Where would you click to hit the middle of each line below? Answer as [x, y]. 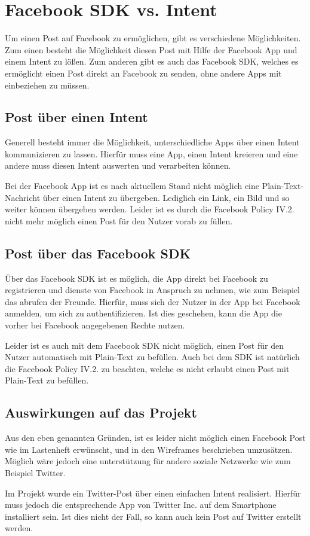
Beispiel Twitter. [35, 472]
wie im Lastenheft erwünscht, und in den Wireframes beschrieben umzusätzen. [149, 449]
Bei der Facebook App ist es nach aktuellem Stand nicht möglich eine [132, 186]
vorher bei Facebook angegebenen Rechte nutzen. [95, 325]
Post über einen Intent [76, 117]
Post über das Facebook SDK [98, 253]
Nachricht [23, 197]
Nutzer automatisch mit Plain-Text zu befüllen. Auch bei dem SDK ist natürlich [152, 357]
